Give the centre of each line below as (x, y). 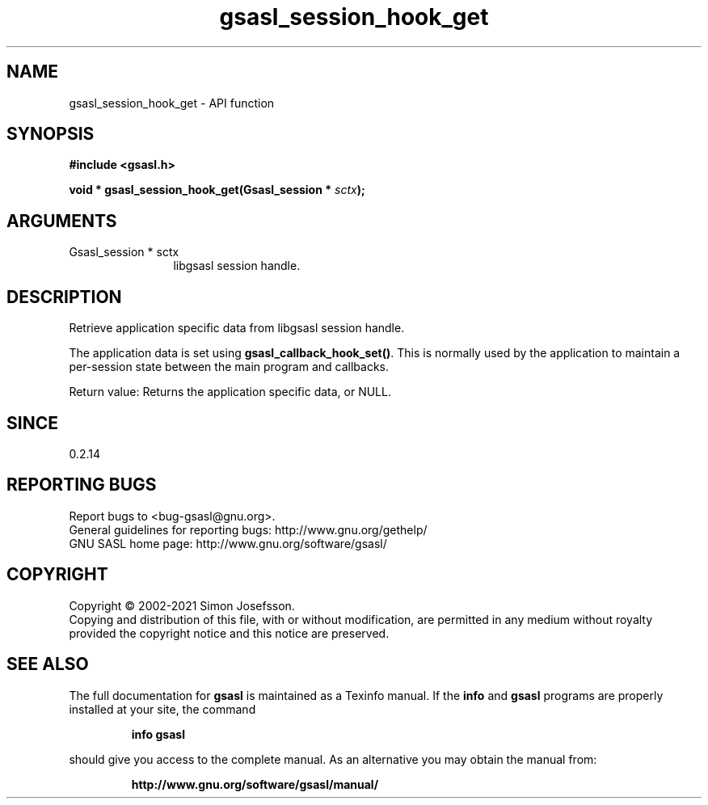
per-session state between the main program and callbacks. (229, 367)
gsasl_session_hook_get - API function (172, 103)
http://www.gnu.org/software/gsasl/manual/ (255, 784)
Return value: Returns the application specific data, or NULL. (230, 392)
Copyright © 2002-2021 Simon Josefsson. (182, 605)
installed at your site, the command (162, 709)
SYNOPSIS (51, 134)
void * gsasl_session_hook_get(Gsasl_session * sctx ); (217, 190)
